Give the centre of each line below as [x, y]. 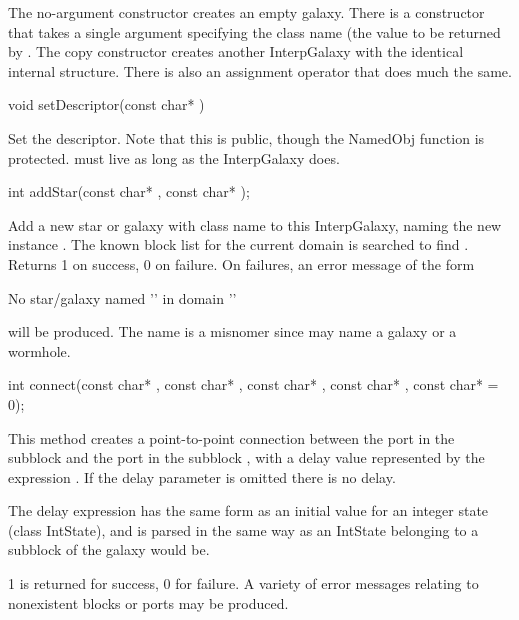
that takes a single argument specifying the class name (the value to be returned [254, 31]
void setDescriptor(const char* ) [106, 104]
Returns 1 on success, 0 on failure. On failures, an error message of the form [241, 263]
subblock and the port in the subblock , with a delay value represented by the [246, 457]
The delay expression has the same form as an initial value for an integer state [248, 510]
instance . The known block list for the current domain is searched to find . [238, 244]
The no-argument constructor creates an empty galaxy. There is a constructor [246, 12]
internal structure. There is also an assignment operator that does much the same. [260, 70]
